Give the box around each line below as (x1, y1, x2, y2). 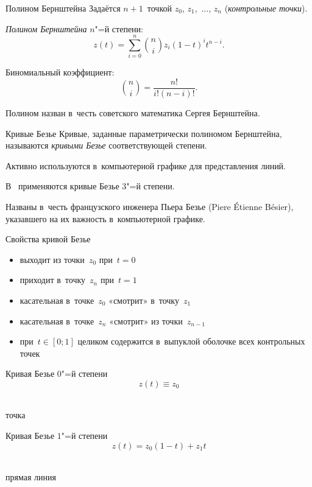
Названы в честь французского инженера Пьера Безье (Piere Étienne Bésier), (5, 200, 294, 212)
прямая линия (5, 471, 56, 483)
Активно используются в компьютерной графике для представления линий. (5, 159, 286, 172)
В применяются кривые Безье (5, 180, 119, 192)
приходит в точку (19, 273, 86, 286)
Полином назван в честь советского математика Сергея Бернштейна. (5, 106, 260, 119)
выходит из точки (19, 253, 85, 265)
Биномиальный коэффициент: (5, 66, 115, 79)
